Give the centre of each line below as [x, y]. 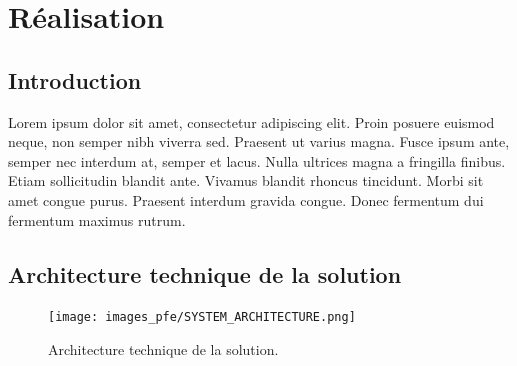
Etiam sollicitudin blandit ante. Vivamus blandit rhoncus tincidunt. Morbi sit [246, 180]
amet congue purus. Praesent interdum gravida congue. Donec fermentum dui [246, 199]
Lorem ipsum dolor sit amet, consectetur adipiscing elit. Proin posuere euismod [251, 121]
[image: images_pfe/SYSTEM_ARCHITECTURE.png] [202, 317]
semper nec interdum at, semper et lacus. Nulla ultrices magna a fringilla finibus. [257, 160]
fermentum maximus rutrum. [97, 219]
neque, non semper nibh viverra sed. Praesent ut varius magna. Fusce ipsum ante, [259, 141]
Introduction [75, 79]
